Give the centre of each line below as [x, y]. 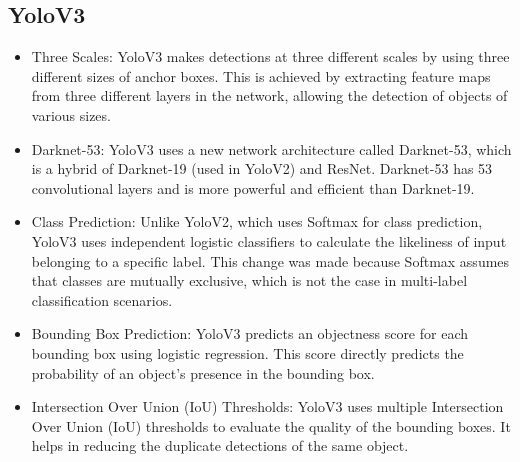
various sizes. [71, 114]
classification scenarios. [102, 299]
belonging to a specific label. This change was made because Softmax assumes [270, 260]
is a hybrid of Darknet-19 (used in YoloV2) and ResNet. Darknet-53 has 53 [262, 168]
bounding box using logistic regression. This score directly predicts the [247, 352]
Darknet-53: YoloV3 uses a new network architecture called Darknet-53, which [271, 148]
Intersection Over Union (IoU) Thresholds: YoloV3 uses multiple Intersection [267, 406]
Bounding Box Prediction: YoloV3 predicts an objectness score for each [250, 333]
